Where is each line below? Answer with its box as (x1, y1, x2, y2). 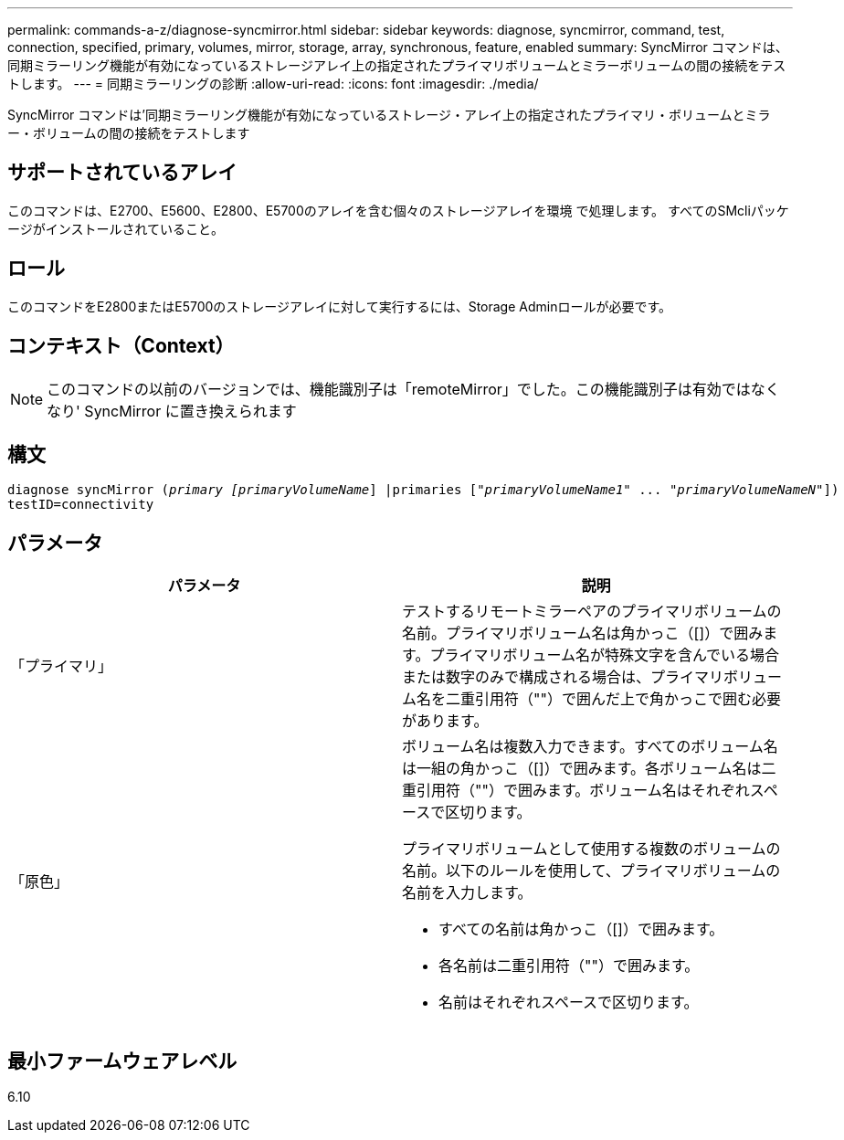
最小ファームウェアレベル (7, 1049, 237, 1072)
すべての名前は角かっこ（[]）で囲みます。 (438, 920, 724, 939)
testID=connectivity (7, 497, 154, 512)
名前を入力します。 (402, 883, 533, 902)
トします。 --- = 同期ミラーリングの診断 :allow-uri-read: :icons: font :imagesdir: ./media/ (7, 76, 539, 91)
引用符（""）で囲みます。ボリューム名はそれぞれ (417, 781, 750, 800)
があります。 (402, 712, 489, 731)
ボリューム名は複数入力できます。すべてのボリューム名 (402, 737, 778, 756)
